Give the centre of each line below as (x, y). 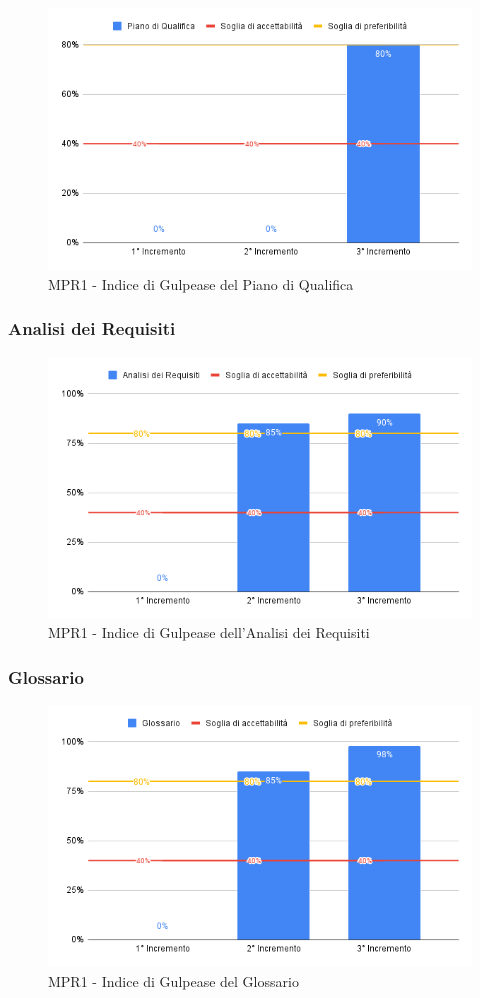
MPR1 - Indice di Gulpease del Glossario (173, 980)
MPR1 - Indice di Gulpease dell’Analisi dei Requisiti (209, 632)
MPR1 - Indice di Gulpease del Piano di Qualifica (201, 283)
